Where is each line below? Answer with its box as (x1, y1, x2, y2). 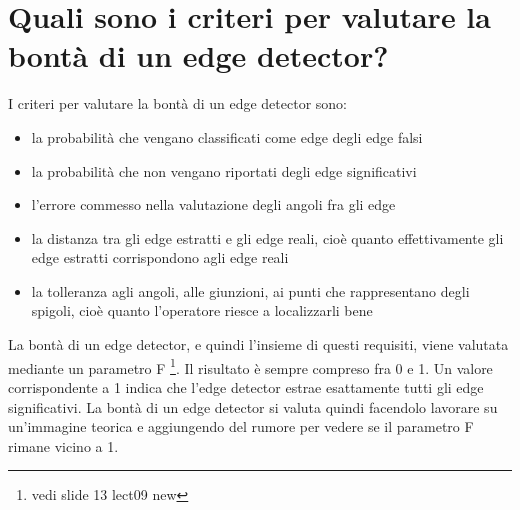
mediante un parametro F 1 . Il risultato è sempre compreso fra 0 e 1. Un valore (8, 354, 493, 378)
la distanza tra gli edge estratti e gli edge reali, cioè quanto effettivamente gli (31, 227, 504, 248)
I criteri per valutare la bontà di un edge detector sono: (8, 93, 347, 114)
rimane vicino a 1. (8, 435, 119, 456)
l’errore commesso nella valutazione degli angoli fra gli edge (31, 194, 396, 215)
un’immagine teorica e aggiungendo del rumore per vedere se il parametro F (8, 416, 474, 437)
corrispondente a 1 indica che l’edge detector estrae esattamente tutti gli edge (8, 376, 484, 397)
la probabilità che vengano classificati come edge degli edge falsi (31, 126, 423, 147)
